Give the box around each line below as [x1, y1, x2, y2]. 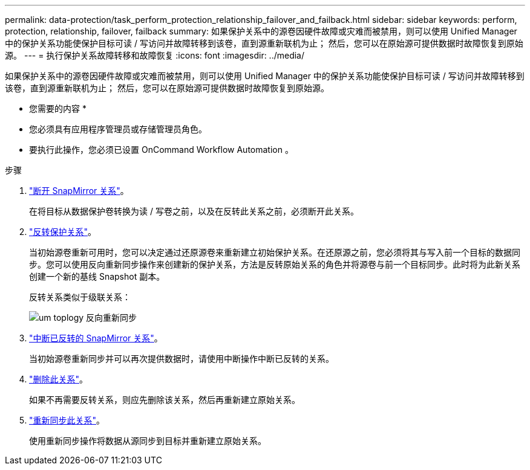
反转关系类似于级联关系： [29, 292, 131, 302]
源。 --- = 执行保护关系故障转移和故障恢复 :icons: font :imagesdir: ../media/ [5, 50, 305, 60]
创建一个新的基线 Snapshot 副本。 [29, 271, 165, 282]
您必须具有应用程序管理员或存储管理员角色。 [29, 124, 207, 134]
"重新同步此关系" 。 [29, 415, 105, 425]
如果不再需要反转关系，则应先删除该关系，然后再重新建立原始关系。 [29, 394, 300, 405]
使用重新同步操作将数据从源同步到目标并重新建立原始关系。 [29, 436, 266, 446]
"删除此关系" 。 [29, 374, 88, 384]
